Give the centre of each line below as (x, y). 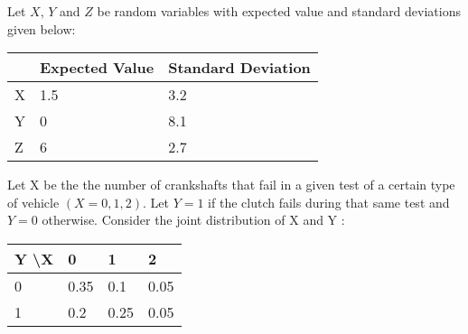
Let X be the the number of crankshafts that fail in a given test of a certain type (231, 185)
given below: (42, 28)
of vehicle (33, 202)
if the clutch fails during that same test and (329, 202)
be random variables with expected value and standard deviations (279, 11)
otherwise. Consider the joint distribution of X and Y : (193, 220)
